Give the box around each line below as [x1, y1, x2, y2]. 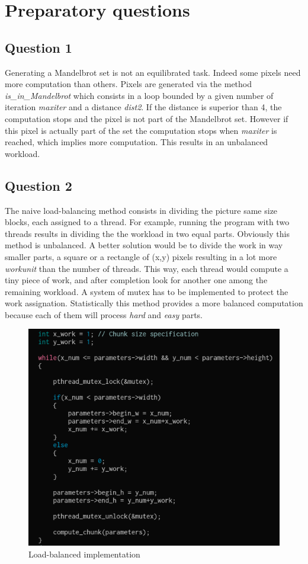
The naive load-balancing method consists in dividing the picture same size [5, 204, 278, 216]
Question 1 [5, 38, 72, 56]
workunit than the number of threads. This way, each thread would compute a [5, 262, 288, 274]
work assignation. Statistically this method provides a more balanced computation [5, 297, 303, 309]
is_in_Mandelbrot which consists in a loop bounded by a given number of [5, 89, 274, 101]
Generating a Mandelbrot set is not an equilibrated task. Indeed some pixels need [5, 66, 301, 78]
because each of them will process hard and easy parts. [5, 308, 203, 321]
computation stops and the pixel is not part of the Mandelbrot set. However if [5, 112, 288, 124]
